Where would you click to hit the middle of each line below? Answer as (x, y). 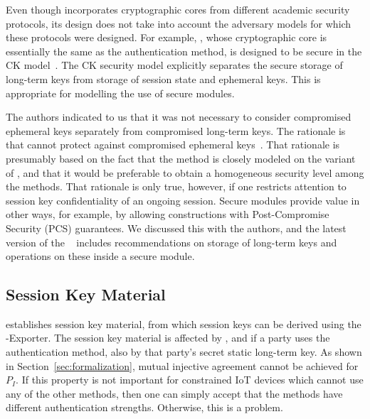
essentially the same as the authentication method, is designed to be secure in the (184, 51)
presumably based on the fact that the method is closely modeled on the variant (181, 158)
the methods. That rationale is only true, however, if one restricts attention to (176, 186)
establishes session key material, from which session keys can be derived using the (184, 323)
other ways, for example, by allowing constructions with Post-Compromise (168, 214)
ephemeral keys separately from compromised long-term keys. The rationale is (176, 130)
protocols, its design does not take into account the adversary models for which (179, 23)
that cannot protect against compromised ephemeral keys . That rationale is (173, 145)
